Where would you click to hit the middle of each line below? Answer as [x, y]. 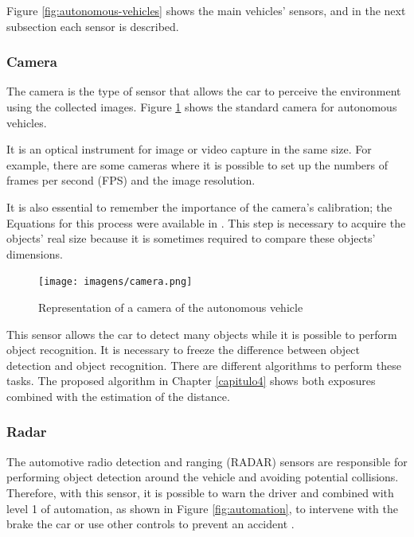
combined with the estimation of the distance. [118, 396]
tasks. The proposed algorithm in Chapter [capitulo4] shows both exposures [191, 381]
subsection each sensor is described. [93, 26]
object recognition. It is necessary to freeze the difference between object [184, 350]
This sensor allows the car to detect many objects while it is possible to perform [202, 334]
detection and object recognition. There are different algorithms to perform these [204, 365]
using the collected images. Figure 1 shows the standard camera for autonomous [202, 107]
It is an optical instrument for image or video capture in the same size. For [189, 149]
